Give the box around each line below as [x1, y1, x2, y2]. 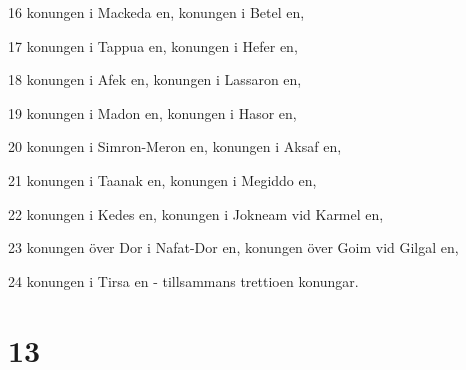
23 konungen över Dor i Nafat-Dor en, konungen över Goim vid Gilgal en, [8, 237, 459, 258]
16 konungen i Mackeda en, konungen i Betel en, [8, 2, 305, 22]
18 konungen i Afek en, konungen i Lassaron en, [8, 69, 302, 90]
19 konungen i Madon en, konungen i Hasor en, [8, 102, 297, 123]
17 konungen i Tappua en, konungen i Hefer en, [8, 35, 298, 56]
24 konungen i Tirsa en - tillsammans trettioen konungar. [8, 270, 359, 291]
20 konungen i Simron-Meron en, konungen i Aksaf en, [8, 136, 342, 157]
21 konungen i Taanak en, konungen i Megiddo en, [8, 169, 317, 190]
